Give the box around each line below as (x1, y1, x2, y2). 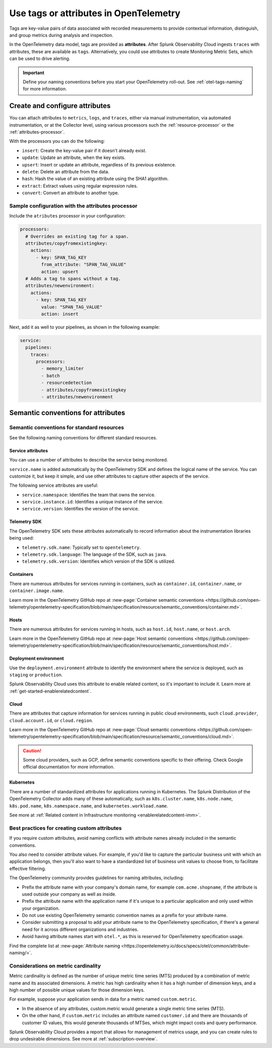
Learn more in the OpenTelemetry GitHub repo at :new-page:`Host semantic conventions (9, 635, 193, 642)
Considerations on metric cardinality (9, 962, 101, 969)
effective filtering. (9, 865, 46, 871)
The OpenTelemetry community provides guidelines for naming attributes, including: (9, 875, 184, 881)
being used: (9, 535, 34, 541)
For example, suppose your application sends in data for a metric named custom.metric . (9, 996, 197, 1002)
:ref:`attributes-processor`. (9, 129, 65, 135)
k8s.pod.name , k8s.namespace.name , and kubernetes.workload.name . (9, 802, 168, 809)
